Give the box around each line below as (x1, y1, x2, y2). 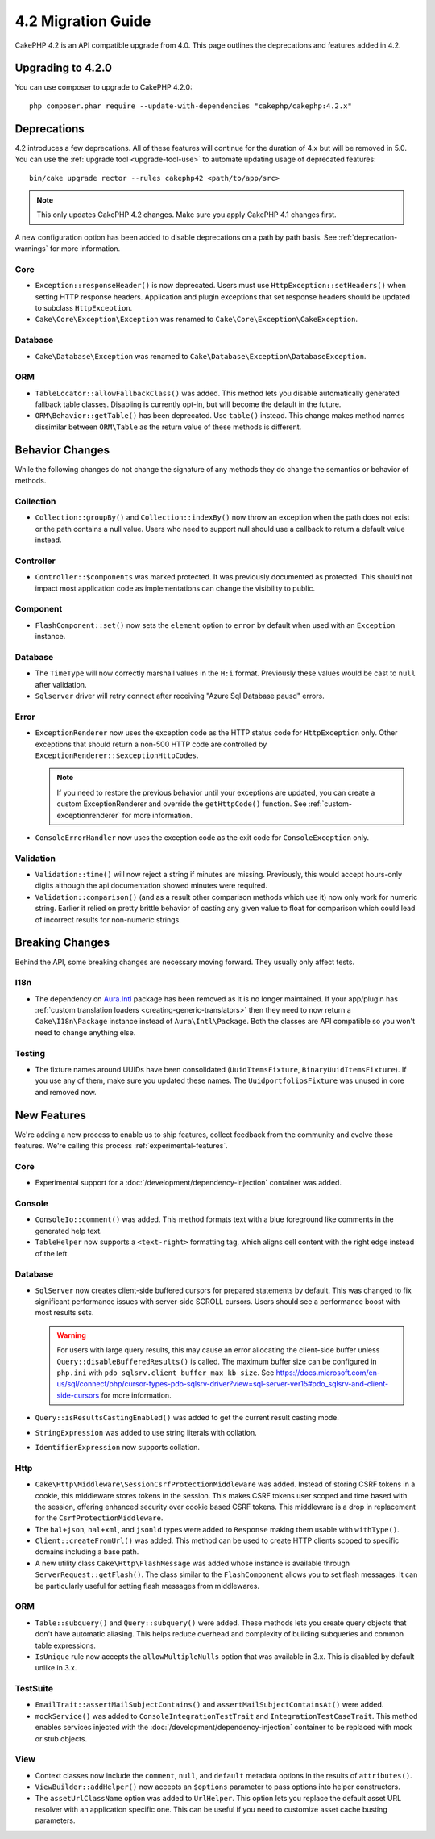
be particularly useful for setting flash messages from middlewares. (35, 1581, 259, 1590)
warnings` (14, 244, 48, 253)
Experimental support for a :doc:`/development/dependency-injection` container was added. (35, 1178, 342, 1188)
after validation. (35, 679, 87, 689)
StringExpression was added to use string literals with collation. (35, 1427, 257, 1437)
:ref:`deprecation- (338, 232, 398, 242)
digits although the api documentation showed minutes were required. (35, 880, 267, 891)
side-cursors (56, 1390, 100, 1400)
